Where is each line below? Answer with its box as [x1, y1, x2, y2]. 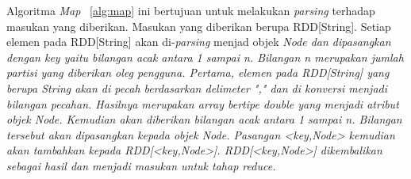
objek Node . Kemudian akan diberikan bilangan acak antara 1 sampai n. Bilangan [6, 111, 402, 128]
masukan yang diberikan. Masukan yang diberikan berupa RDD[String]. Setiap [6, 17, 391, 34]
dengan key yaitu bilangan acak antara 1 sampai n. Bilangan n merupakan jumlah [6, 48, 404, 65]
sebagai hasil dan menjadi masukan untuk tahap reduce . [6, 157, 276, 173]
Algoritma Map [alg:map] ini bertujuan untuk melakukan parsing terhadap [6, 2, 375, 18]
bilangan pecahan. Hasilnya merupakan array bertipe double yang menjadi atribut [6, 95, 399, 112]
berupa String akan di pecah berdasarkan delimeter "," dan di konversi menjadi [6, 79, 388, 96]
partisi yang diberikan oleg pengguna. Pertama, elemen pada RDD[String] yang [6, 64, 390, 81]
